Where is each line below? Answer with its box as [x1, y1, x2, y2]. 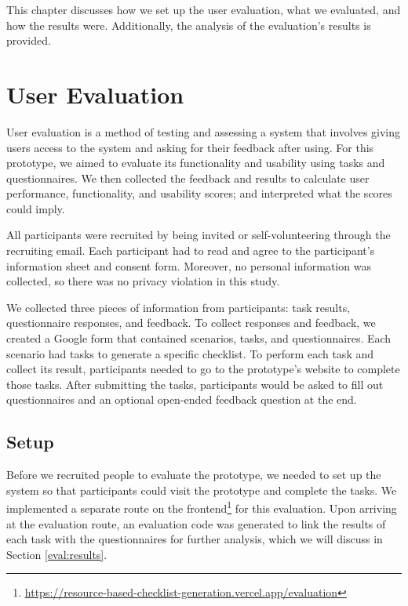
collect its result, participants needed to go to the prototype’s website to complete [6, 361, 400, 377]
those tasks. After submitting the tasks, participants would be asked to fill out [6, 376, 384, 392]
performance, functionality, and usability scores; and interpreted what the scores [6, 185, 392, 201]
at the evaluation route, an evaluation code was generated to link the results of [6, 515, 386, 532]
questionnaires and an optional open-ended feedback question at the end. [6, 391, 357, 408]
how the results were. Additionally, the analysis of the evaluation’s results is [6, 16, 371, 33]
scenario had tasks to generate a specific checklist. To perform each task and [6, 345, 374, 361]
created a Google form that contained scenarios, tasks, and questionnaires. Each [6, 330, 392, 347]
